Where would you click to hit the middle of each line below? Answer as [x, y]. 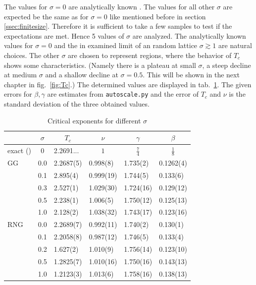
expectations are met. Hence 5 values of [64, 35]
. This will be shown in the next [191, 75]
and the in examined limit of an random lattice [126, 45]
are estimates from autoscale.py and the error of [123, 94]
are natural [235, 45]
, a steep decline [227, 65]
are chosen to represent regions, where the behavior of [150, 55]
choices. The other [32, 55]
